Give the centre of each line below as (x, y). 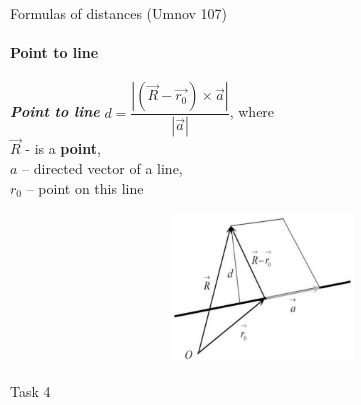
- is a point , (63, 148)
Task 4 (30, 391)
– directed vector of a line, (102, 168)
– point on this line (85, 187)
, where (252, 111)
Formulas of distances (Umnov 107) (119, 13)
